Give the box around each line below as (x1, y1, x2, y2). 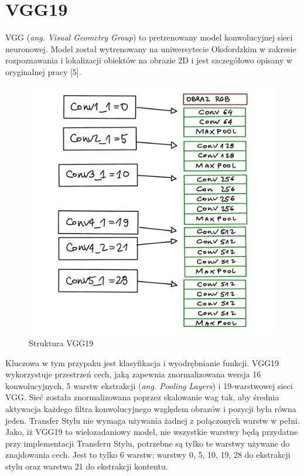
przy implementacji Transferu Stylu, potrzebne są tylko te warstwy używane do (5, 437, 290, 449)
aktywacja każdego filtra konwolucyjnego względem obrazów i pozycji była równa (5, 403, 296, 415)
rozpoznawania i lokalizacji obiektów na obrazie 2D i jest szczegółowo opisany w (5, 54, 293, 66)
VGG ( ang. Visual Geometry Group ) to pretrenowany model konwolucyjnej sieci (5, 31, 293, 43)
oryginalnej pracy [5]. (5, 65, 81, 77)
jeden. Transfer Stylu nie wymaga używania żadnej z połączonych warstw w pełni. (5, 414, 300, 426)
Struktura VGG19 (29, 337, 94, 349)
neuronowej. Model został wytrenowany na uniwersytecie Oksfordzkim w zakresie (5, 42, 296, 55)
